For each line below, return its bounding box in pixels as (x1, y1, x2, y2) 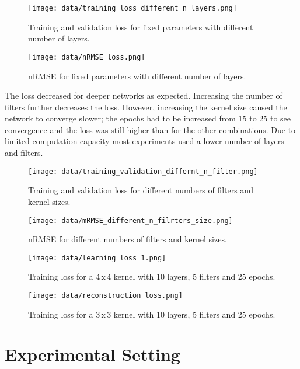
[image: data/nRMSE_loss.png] (28, 53, 145, 61)
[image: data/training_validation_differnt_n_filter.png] (28, 167, 258, 176)
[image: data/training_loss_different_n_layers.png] (28, 4, 237, 12)
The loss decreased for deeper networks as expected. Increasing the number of (5, 89, 282, 102)
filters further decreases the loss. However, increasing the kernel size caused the (5, 100, 287, 113)
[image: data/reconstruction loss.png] (28, 291, 183, 300)
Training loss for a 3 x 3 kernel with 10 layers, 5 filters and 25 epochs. (28, 308, 275, 320)
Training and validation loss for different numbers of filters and (28, 184, 253, 196)
